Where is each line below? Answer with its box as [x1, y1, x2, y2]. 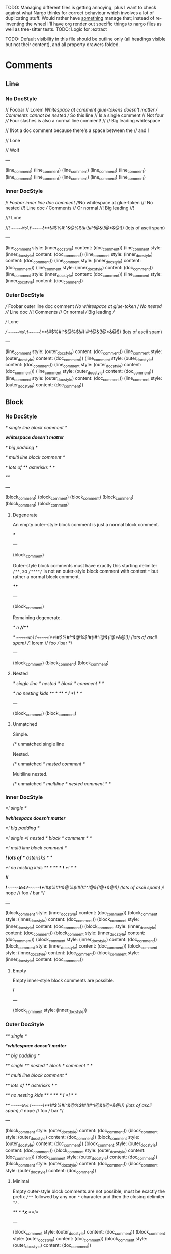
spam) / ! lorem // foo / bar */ [12, 640, 73, 646]
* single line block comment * [5, 425, 67, 431]
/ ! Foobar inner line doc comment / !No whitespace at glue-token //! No [5, 199, 153, 205]
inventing [5, 20, 25, 27]
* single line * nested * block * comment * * [12, 680, 104, 687]
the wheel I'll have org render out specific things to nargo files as [25, 20, 162, 27]
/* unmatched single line [12, 741, 65, 747]
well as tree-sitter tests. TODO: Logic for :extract [5, 26, 107, 32]
